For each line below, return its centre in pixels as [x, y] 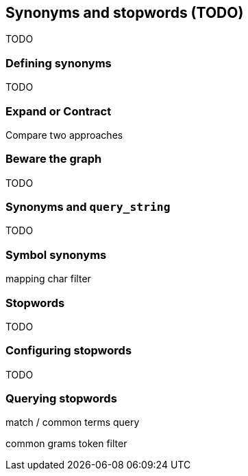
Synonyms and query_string [88, 207]
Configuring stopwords [69, 351]
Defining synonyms [59, 63]
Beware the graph [54, 159]
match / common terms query [73, 422]
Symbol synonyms [56, 254]
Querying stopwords [61, 399]
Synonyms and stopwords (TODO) [125, 13]
